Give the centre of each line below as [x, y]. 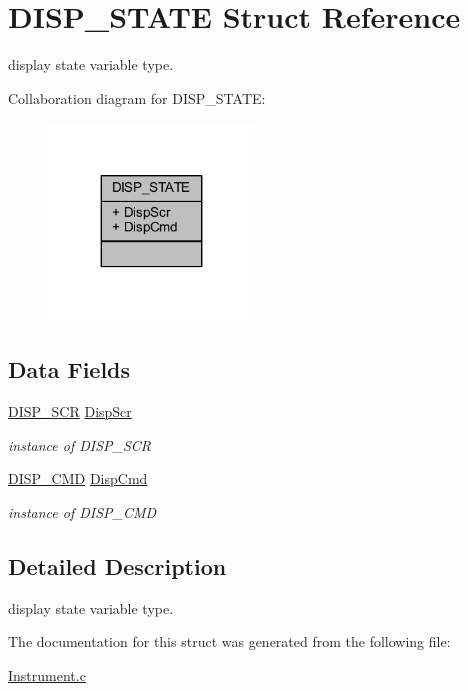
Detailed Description [117, 565]
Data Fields [69, 369]
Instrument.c [47, 674]
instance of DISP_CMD [82, 511]
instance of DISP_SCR [80, 444]
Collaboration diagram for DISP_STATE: [137, 97]
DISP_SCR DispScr [70, 411]
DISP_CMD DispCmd [78, 478]
